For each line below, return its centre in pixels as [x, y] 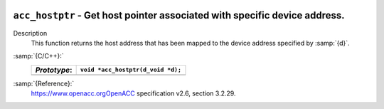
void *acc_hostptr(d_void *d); [130, 70]
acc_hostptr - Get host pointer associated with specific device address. [179, 15]
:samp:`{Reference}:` [44, 83]
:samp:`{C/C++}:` [38, 56]
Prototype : [54, 70]
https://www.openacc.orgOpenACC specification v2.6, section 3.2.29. [133, 93]
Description [30, 33]
